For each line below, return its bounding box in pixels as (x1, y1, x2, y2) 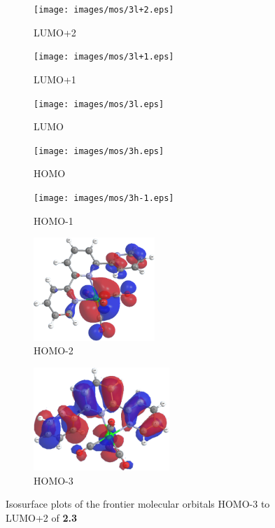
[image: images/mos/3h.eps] (34, 146, 164, 156)
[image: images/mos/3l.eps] (34, 99, 164, 109)
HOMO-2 (34, 343, 73, 358)
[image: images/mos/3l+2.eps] (34, 5, 174, 15)
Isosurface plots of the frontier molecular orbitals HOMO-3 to (6, 496, 270, 511)
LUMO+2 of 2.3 (6, 510, 78, 524)
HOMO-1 (34, 213, 73, 228)
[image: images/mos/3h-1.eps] (34, 193, 174, 203)
